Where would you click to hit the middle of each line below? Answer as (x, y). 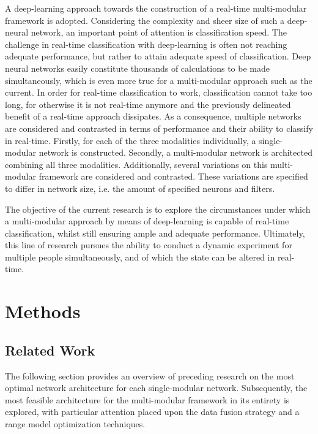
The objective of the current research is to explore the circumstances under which (158, 209)
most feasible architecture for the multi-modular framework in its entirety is (147, 399)
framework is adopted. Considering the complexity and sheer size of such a (145, 20)
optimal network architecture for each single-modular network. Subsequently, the (156, 388)
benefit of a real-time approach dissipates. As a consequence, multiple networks (153, 116)
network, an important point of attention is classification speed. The (159, 32)
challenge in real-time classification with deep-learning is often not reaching (146, 44)
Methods (43, 311)
